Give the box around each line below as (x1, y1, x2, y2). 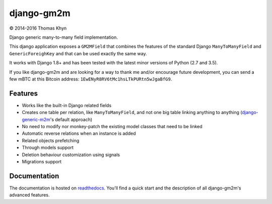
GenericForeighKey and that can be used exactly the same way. (9, 50, 147, 56)
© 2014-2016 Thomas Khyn (9, 25, 67, 31)
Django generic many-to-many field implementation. (9, 34, 118, 40)
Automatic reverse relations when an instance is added (22, 131, 136, 137)
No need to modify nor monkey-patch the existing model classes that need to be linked (22, 123, 202, 129)
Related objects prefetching (22, 137, 80, 143)
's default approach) (50, 116, 93, 123)
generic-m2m (22, 116, 50, 123)
